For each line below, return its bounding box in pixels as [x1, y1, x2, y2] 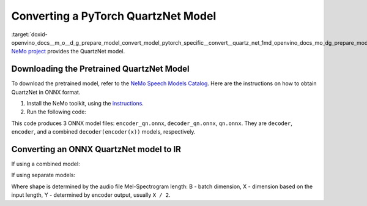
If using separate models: [11, 172, 76, 179]
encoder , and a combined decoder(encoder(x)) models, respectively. [11, 128, 196, 135]
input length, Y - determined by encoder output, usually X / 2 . [11, 191, 171, 199]
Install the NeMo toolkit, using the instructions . [26, 100, 144, 107]
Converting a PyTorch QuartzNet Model [11, 9, 217, 23]
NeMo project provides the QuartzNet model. [11, 48, 125, 55]
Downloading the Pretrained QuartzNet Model [11, 64, 190, 74]
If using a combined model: [11, 160, 80, 168]
